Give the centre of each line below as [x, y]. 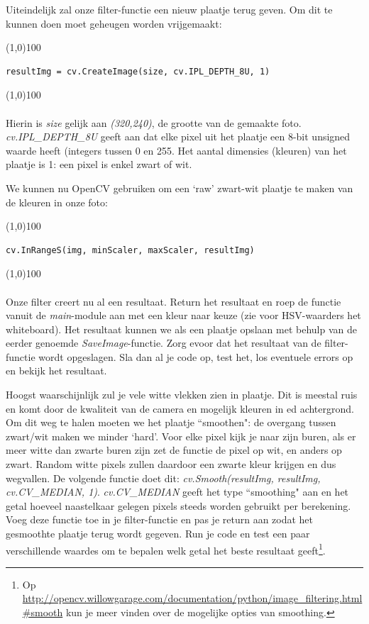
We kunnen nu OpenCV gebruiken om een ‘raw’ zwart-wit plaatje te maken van [180, 188]
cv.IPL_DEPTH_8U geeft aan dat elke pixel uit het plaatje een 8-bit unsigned [178, 136]
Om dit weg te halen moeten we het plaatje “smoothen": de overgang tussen [171, 422]
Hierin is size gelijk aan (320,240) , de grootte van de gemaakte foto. [154, 122]
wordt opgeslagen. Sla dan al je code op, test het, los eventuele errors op [196, 356]
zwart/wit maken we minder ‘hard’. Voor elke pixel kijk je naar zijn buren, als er [181, 436]
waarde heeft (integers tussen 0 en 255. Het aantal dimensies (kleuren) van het [176, 150]
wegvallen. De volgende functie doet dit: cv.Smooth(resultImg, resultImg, [163, 478]
